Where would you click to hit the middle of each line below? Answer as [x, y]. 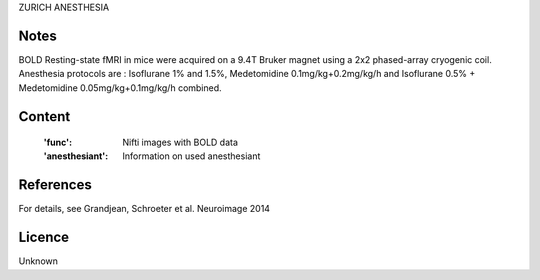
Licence [44, 237]
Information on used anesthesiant [191, 156]
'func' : [58, 142]
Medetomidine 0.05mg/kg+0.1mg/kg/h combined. [120, 87]
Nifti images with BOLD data [180, 142]
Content [44, 116]
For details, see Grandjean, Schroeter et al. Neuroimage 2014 [144, 209]
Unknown [38, 261]
